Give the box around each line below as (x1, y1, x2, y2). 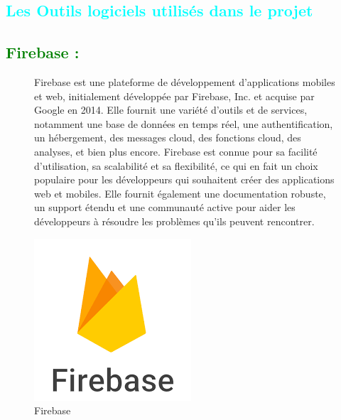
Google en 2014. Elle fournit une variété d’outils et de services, (34, 102, 308, 117)
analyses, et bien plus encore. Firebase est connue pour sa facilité (34, 144, 318, 158)
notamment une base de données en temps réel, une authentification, (34, 116, 333, 131)
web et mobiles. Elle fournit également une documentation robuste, (34, 185, 326, 200)
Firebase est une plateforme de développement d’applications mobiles (34, 74, 335, 89)
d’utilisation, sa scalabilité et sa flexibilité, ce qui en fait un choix (34, 158, 318, 173)
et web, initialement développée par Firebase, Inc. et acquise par (34, 88, 315, 103)
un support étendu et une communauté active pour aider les (34, 200, 296, 215)
